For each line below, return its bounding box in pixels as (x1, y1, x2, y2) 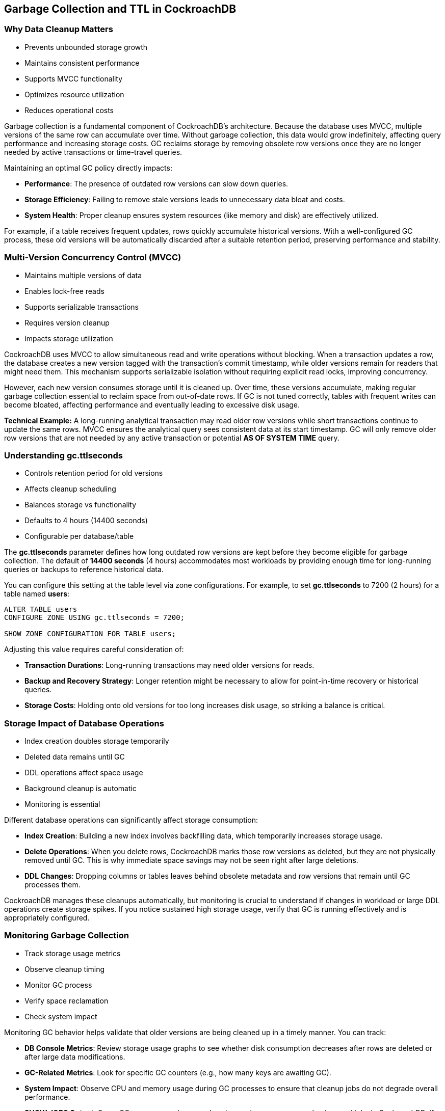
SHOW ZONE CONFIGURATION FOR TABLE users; (4, 630, 176, 638)
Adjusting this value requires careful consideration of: (4, 645, 184, 654)
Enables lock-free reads (24, 286, 104, 295)
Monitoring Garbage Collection (4, 930, 129, 941)
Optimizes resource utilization (24, 90, 124, 99)
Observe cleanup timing (24, 964, 105, 973)
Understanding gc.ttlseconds (4, 450, 123, 460)
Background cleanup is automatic (24, 784, 137, 793)
